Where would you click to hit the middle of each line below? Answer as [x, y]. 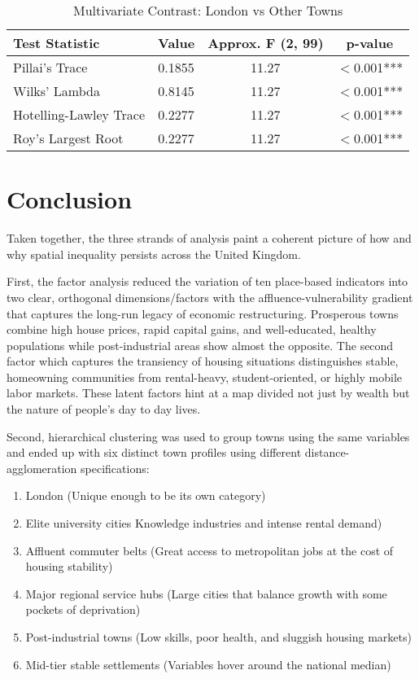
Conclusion [70, 199]
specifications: [115, 468]
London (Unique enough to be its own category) [146, 495]
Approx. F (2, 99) [266, 43]
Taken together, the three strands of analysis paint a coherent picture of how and [209, 238]
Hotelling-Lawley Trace [79, 114]
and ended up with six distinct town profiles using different [154, 452]
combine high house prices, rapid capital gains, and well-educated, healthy [192, 329]
